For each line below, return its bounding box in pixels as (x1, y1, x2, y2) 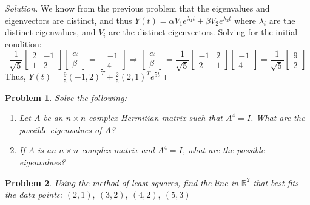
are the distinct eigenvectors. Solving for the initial (109, 26, 298, 38)
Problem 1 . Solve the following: (5, 91, 127, 103)
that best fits (253, 176, 298, 189)
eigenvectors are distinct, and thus (5, 13, 132, 26)
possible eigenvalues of (19, 123, 102, 136)
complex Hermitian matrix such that (89, 111, 223, 124)
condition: (5, 37, 42, 50)
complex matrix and (81, 144, 155, 156)
